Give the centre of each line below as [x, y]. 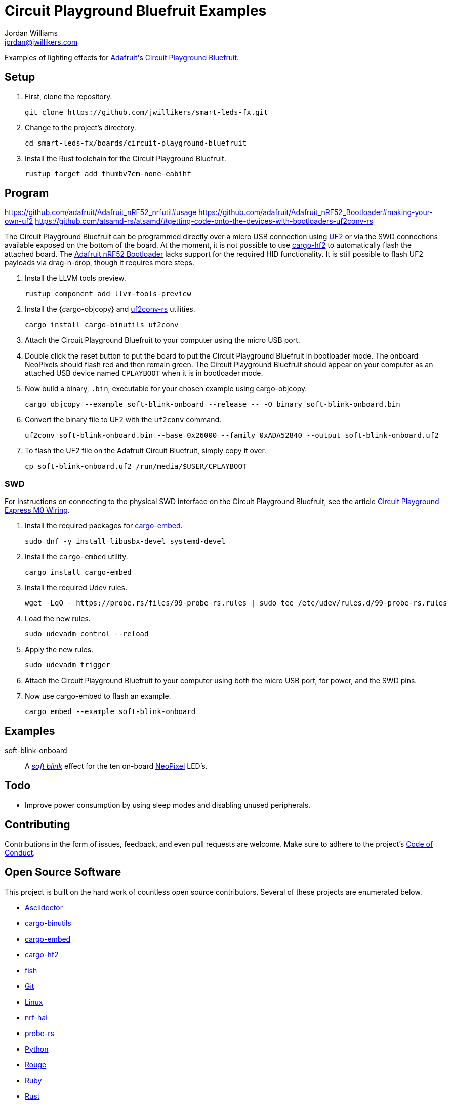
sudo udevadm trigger [68, 665]
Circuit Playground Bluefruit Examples [136, 11]
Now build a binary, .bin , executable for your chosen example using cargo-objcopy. [166, 389]
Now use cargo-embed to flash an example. [98, 696]
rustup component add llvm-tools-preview [108, 294]
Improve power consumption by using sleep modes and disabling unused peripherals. [168, 805]
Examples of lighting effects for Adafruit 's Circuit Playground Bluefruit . [122, 57]
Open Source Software [63, 872]
